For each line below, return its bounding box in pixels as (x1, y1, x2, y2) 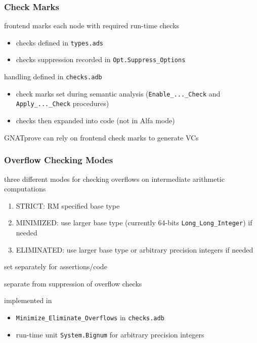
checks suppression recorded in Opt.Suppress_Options (16, 54, 186, 65)
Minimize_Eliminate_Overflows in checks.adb (16, 312, 164, 322)
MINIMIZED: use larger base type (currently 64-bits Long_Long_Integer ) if (16, 217, 252, 228)
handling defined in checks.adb (4, 71, 102, 82)
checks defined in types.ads (16, 37, 104, 47)
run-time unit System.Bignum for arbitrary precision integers (16, 329, 204, 339)
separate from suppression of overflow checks (4, 278, 142, 288)
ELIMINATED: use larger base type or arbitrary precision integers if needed (16, 244, 253, 255)
